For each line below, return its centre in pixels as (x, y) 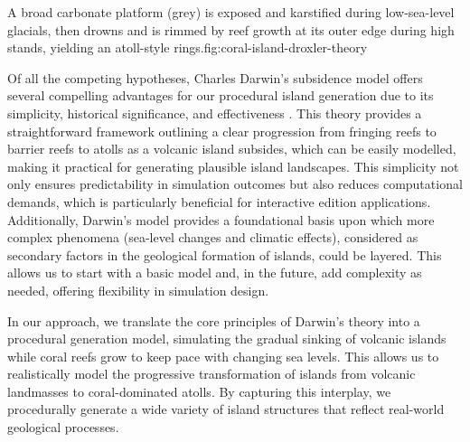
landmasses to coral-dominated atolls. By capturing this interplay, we (199, 391)
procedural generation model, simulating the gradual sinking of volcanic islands (227, 339)
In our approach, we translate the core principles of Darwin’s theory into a (214, 320)
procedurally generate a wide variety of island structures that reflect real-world (226, 409)
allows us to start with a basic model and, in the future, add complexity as (215, 273)
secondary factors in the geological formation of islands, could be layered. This (225, 254)
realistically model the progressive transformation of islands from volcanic (211, 374)
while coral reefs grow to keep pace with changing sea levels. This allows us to (223, 356)
